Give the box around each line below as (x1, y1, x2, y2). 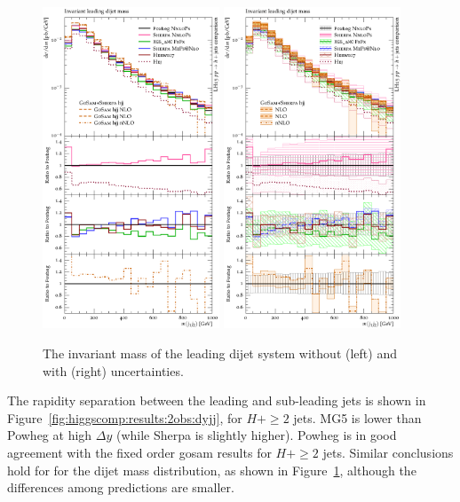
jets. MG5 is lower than (293, 408, 422, 427)
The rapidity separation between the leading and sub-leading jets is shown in (7, 391, 426, 410)
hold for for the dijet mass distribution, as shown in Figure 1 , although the (7, 460, 416, 479)
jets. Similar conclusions (322, 443, 454, 461)
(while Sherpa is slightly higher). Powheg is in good (115, 426, 397, 444)
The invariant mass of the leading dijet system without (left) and (43, 344, 397, 363)
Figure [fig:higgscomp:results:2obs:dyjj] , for (7, 408, 242, 427)
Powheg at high (7, 426, 92, 444)
